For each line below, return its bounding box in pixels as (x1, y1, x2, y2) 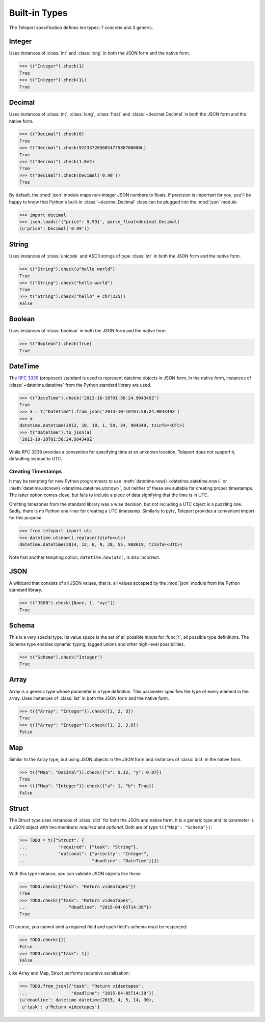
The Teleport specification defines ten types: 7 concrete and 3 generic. (9, 25, 153, 30)
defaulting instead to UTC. (9, 456, 62, 462)
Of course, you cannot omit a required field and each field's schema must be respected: (9, 924, 187, 930)
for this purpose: (9, 515, 43, 521)
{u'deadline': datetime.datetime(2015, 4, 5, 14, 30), (19, 997, 154, 1003)
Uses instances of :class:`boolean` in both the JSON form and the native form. (9, 328, 167, 334)
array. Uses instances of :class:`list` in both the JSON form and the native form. (9, 695, 169, 701)
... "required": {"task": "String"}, (19, 844, 139, 850)
